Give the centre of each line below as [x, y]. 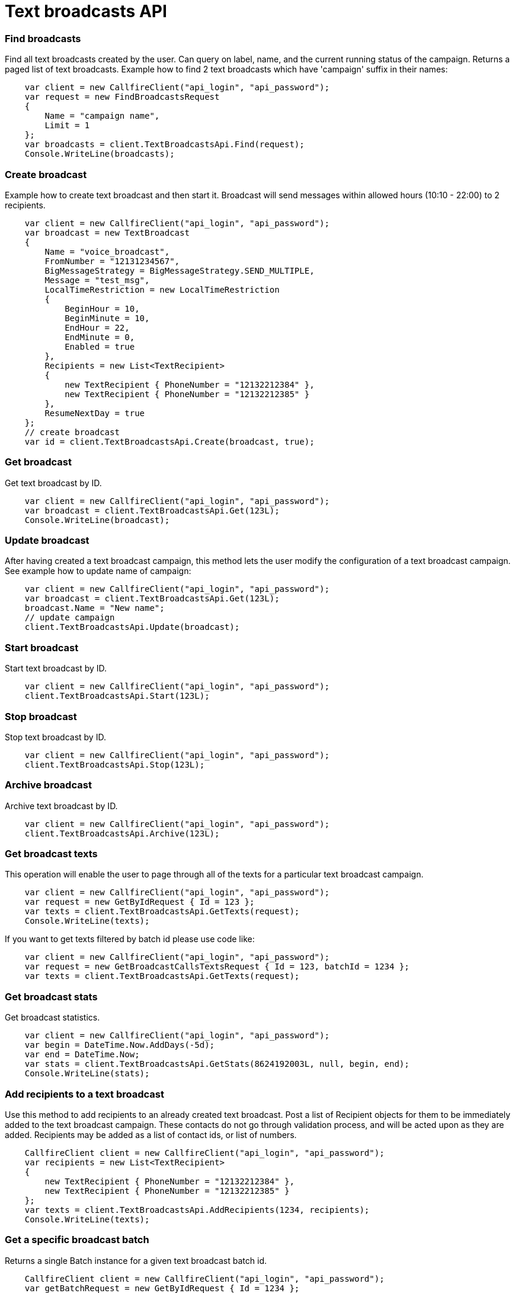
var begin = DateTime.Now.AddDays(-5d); [120, 1045]
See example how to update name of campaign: [98, 571]
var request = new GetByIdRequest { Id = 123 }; [140, 902]
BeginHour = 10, [102, 308]
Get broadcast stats [51, 996]
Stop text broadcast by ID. [55, 737]
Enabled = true [100, 346]
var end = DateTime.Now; [82, 1055]
